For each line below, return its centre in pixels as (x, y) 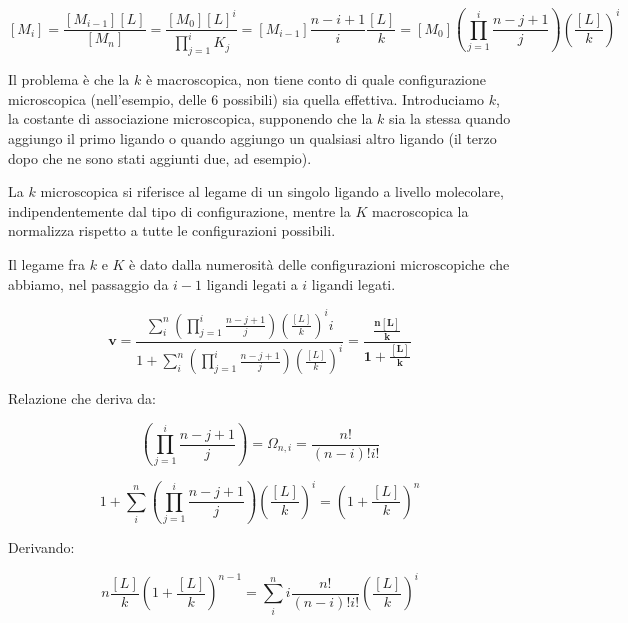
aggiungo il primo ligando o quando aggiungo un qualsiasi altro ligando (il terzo (252, 138)
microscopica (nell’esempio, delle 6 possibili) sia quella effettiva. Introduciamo (246, 98)
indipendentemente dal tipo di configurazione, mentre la (179, 210)
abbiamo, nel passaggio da (88, 283)
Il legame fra (47, 263)
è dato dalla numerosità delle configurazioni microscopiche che (319, 263)
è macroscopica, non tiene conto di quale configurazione (316, 79)
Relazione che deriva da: (82, 398)
